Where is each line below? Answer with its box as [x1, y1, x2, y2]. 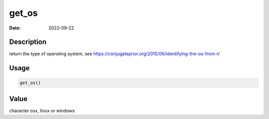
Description [9, 38, 47, 46]
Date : [9, 25, 21, 31]
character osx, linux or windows [9, 108, 75, 114]
